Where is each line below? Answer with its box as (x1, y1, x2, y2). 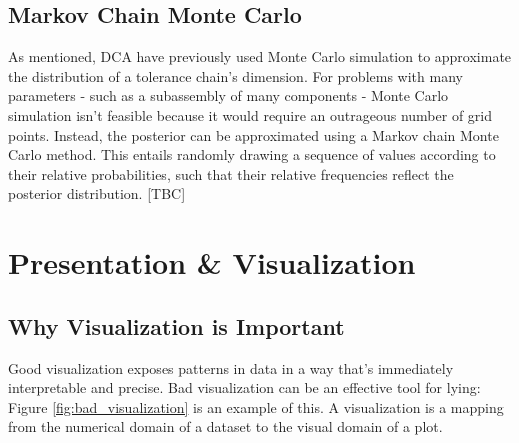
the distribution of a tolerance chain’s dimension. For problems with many (8, 65, 463, 86)
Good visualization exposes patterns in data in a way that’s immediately (8, 357, 454, 378)
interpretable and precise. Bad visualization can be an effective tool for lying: (8, 377, 481, 398)
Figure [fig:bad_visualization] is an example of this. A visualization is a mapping (8, 396, 504, 417)
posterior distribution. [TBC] (8, 183, 186, 204)
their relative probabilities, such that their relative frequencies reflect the (8, 163, 454, 184)
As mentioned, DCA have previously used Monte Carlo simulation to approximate (8, 46, 512, 67)
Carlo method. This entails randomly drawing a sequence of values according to (8, 144, 496, 165)
